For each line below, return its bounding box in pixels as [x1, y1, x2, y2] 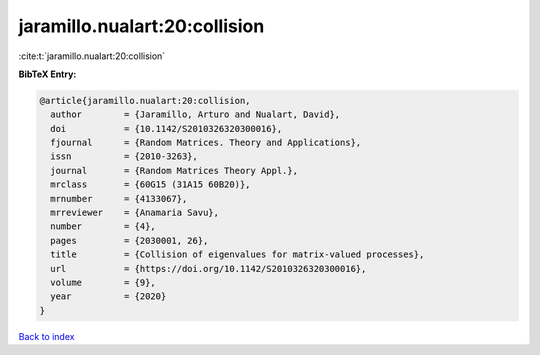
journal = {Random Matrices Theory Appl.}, [50, 165, 299, 176]
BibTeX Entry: [18, 68, 77, 80]
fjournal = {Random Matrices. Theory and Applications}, [50, 137, 362, 149]
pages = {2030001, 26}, [50, 235, 209, 246]
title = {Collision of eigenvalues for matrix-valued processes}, [50, 249, 425, 260]
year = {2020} [50, 291, 167, 302]
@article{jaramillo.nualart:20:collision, [39, 95, 251, 106]
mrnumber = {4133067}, [50, 193, 188, 204]
